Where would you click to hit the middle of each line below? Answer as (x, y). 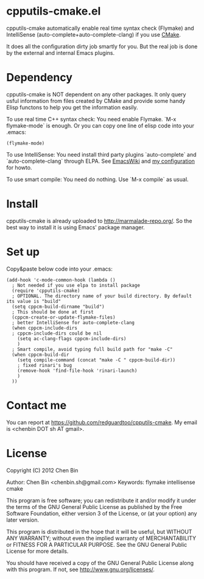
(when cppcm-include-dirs (45, 328)
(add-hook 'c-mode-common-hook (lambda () (61, 280)
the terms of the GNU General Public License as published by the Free (94, 506)
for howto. (19, 167)
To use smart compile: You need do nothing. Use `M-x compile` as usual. (97, 179)
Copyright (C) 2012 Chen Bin (42, 470)
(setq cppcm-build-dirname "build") (58, 307)
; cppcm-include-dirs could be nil (57, 333)
